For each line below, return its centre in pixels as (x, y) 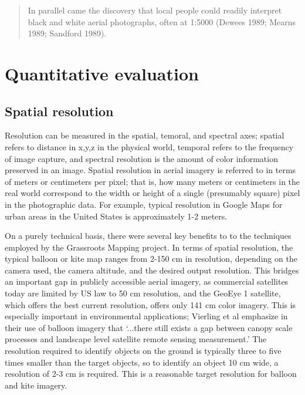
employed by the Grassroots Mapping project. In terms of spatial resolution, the (149, 247)
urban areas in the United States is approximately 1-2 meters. (116, 216)
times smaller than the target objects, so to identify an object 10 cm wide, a (142, 362)
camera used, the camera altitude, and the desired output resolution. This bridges (152, 270)
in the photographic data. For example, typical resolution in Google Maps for (144, 204)
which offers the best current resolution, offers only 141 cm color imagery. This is (150, 304)
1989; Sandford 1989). (67, 33)
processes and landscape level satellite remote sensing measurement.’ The (136, 339)
